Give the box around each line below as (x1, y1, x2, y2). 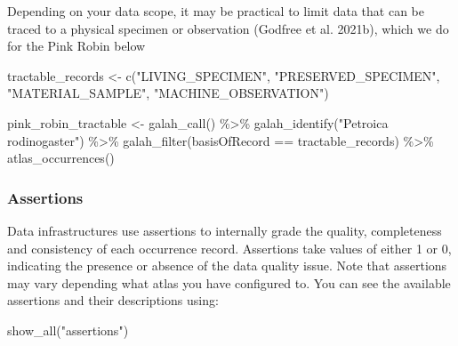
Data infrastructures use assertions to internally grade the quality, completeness (7, 221, 442, 239)
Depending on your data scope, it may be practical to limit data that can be (7, 2, 424, 20)
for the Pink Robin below (7, 36, 146, 55)
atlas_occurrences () (7, 149, 115, 167)
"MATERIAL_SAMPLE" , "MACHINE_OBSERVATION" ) (7, 84, 329, 102)
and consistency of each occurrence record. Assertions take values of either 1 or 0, (7, 238, 452, 257)
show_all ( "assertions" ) (7, 320, 129, 339)
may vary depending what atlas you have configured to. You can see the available (7, 273, 451, 292)
